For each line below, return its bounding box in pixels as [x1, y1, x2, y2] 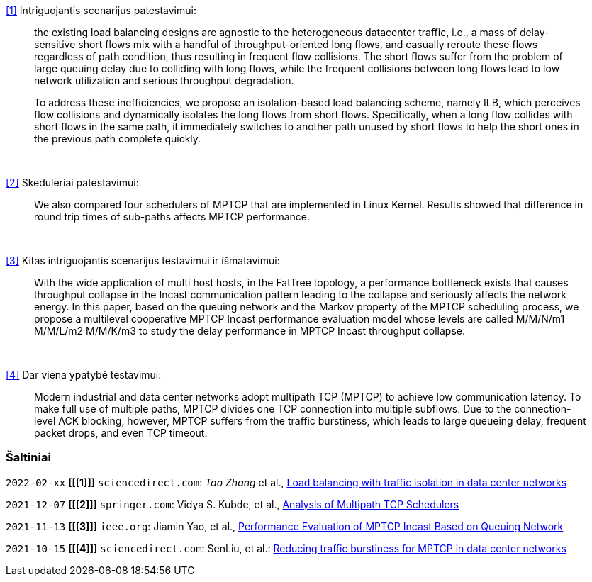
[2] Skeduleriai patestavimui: [6, 177, 139, 189]
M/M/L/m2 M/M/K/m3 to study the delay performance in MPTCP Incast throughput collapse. [34, 325, 465, 337]
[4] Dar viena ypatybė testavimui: [6, 369, 162, 381]
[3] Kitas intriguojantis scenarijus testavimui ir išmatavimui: [6, 254, 280, 267]
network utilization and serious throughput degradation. [34, 74, 294, 86]
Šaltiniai [6, 450, 51, 465]
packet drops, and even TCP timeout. [34, 427, 208, 439]
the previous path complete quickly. [34, 133, 201, 145]
